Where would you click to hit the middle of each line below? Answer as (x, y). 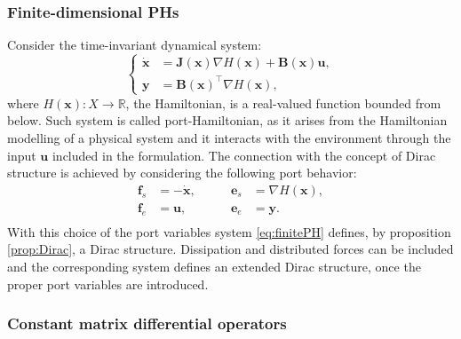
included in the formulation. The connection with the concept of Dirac (244, 155)
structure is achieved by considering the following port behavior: (182, 173)
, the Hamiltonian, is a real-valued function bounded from (283, 102)
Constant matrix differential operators (147, 323)
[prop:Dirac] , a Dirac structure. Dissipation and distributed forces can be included (230, 249)
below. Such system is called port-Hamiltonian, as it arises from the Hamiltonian (227, 120)
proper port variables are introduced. (108, 284)
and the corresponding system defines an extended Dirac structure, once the (214, 266)
